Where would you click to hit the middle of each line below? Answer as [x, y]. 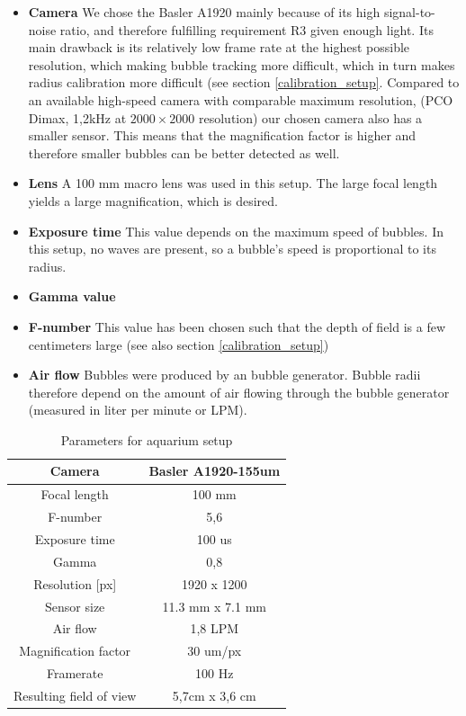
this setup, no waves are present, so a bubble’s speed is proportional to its [232, 249]
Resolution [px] [75, 583]
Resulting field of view [75, 695]
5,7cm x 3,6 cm [214, 695]
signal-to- [409, 12]
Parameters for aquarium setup [147, 439]
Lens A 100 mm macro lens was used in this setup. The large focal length [233, 183]
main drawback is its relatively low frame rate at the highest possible [219, 47]
